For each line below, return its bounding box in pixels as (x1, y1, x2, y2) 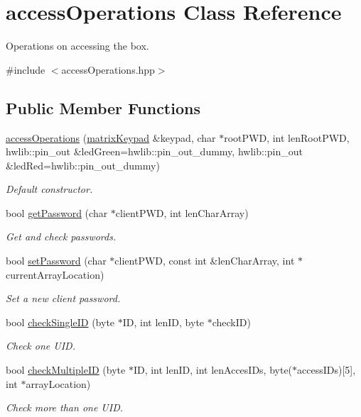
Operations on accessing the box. (6, 38, 149, 53)
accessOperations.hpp (61, 62, 155, 77)
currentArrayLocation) (6, 267, 104, 282)
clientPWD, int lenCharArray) (115, 205, 249, 220)
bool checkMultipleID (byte (6, 362, 126, 377)
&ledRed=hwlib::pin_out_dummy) (6, 157, 160, 172)
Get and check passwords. (6, 229, 117, 244)
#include (6, 62, 45, 77)
